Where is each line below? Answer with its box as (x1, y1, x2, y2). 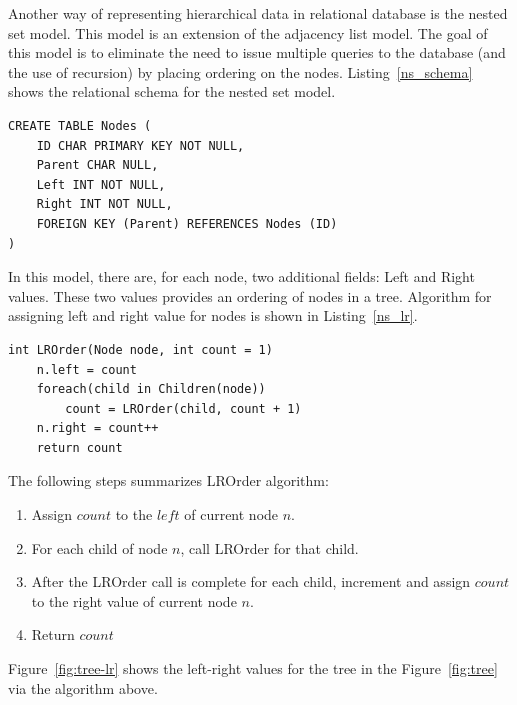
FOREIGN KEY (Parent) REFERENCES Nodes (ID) (36, 216, 338, 231)
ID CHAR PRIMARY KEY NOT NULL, (36, 138, 245, 153)
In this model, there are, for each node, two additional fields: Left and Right (8, 266, 475, 287)
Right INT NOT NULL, (36, 197, 173, 212)
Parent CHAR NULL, (36, 158, 159, 173)
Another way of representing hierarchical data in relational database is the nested (8, 3, 508, 23)
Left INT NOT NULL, (36, 177, 166, 192)
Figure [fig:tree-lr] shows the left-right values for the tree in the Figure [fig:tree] (8, 658, 498, 679)
